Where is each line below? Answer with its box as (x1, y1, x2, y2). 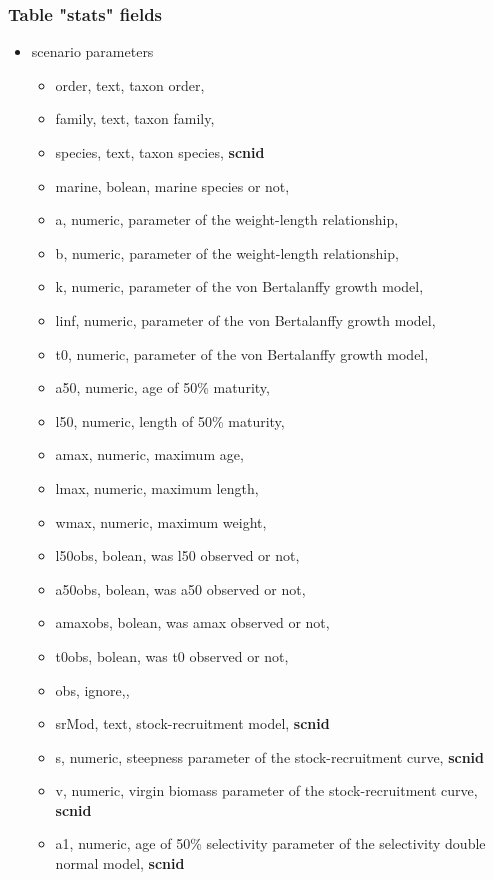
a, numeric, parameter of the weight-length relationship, (55, 209, 399, 230)
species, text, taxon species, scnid (55, 142, 265, 162)
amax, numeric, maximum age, (55, 444, 244, 465)
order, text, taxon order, (55, 74, 205, 95)
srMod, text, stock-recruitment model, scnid (55, 713, 330, 734)
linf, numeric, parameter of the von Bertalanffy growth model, (55, 309, 436, 330)
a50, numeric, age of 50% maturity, (55, 377, 270, 398)
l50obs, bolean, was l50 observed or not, (55, 545, 300, 566)
